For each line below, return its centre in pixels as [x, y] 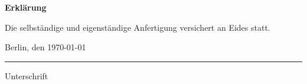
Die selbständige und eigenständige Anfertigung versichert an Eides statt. [138, 27]
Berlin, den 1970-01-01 [45, 47]
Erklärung [26, 7]
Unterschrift [27, 75]
